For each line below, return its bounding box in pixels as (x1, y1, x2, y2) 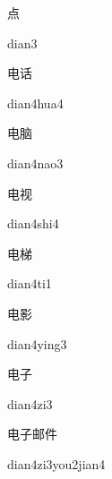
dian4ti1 (7, 274, 52, 293)
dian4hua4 (7, 93, 64, 112)
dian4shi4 (7, 214, 59, 233)
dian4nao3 (7, 153, 64, 172)
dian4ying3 (7, 334, 67, 353)
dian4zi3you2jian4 (7, 454, 106, 473)
